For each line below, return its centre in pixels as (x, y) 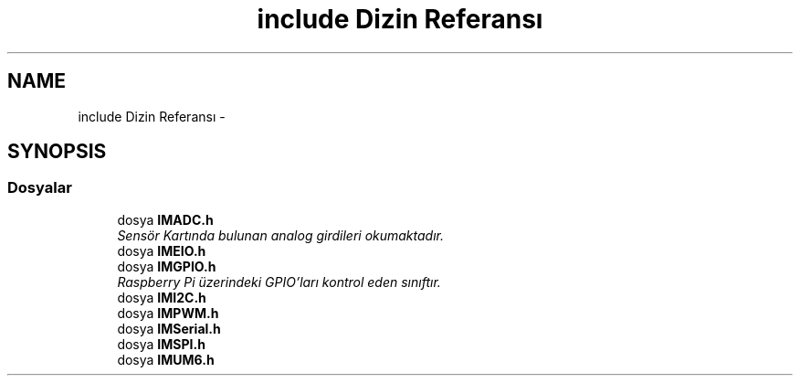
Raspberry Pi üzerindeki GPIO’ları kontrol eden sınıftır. (279, 282)
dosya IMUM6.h (166, 359)
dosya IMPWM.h (168, 313)
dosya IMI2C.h (162, 297)
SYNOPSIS (57, 152)
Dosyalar (40, 188)
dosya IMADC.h (165, 219)
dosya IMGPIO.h (167, 266)
